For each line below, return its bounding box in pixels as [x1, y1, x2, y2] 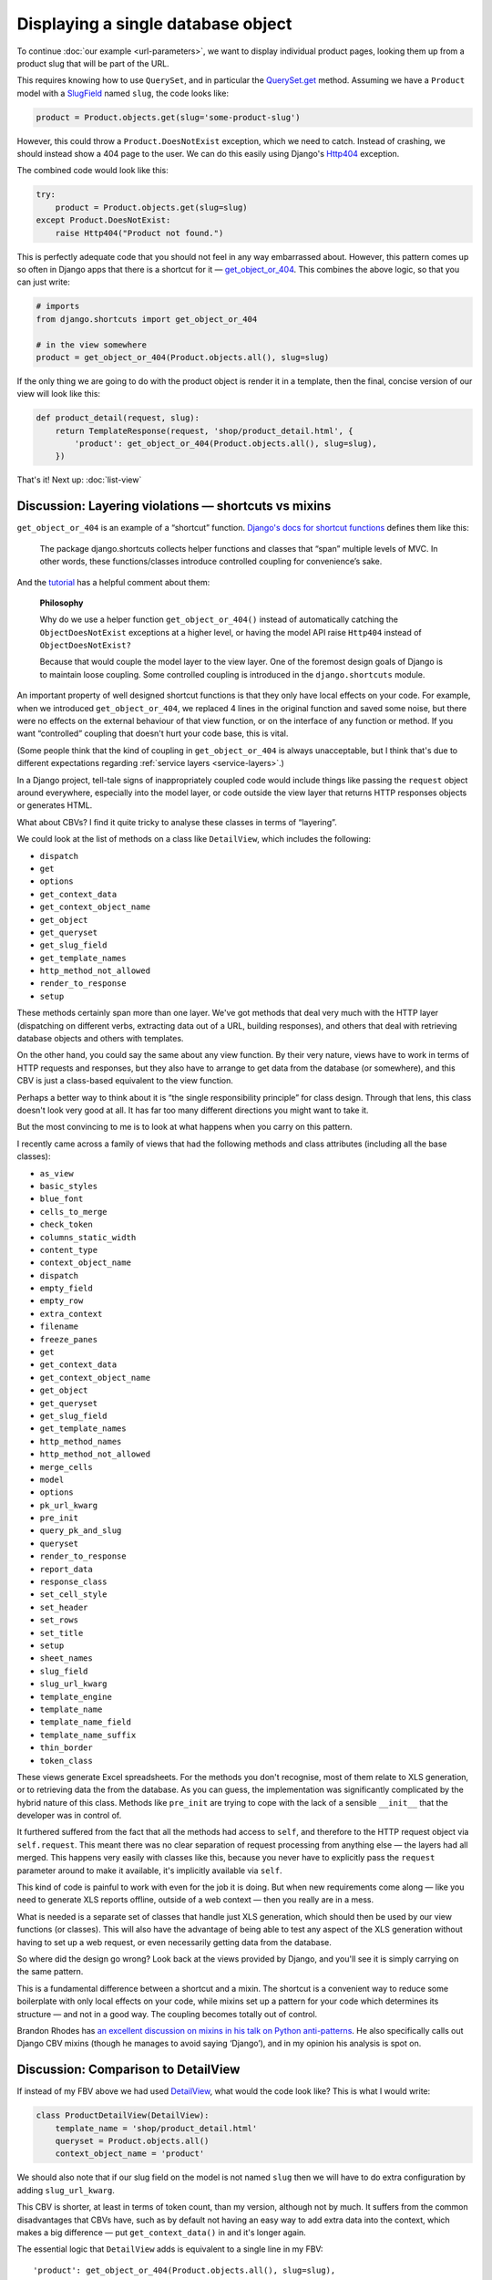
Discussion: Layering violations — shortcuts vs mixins [16, 498, 332, 514]
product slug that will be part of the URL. [16, 57, 169, 68]
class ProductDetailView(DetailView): [36, 2110, 210, 2120]
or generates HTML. [16, 800, 93, 811]
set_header [39, 1601, 88, 1612]
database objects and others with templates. [16, 1033, 184, 1044]
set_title [39, 1628, 84, 1638]
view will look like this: [16, 389, 100, 399]
